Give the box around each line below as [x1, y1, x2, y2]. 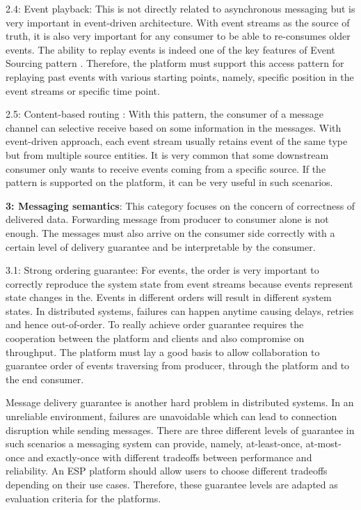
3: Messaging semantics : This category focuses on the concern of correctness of [6, 198, 355, 212]
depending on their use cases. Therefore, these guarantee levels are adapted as [6, 477, 338, 491]
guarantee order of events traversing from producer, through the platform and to [6, 358, 350, 373]
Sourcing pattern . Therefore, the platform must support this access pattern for [6, 56, 344, 70]
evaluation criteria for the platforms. [6, 490, 161, 505]
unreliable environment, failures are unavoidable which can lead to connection [6, 409, 337, 424]
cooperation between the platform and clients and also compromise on [6, 331, 305, 346]
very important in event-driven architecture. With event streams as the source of [6, 15, 350, 29]
